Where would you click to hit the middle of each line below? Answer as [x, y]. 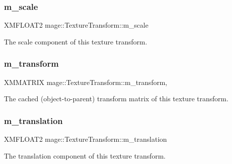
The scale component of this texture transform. [76, 41]
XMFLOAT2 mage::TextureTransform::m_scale [76, 25]
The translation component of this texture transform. [85, 155]
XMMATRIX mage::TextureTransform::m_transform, [86, 82]
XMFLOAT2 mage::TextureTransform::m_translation [86, 139]
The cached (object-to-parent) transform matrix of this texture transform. [116, 99]
